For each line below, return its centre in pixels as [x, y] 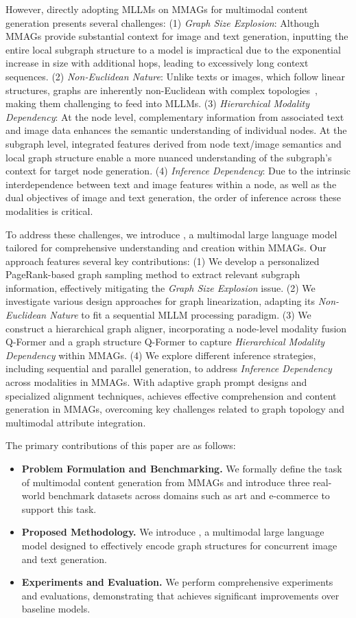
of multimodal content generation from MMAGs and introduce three [166, 482]
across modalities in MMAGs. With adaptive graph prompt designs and [156, 382]
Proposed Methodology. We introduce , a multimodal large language [173, 532]
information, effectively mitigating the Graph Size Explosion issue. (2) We [161, 287]
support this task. [59, 508]
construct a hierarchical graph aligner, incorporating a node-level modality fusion [176, 328]
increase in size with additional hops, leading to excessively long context [157, 63]
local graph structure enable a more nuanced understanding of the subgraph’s [169, 157]
